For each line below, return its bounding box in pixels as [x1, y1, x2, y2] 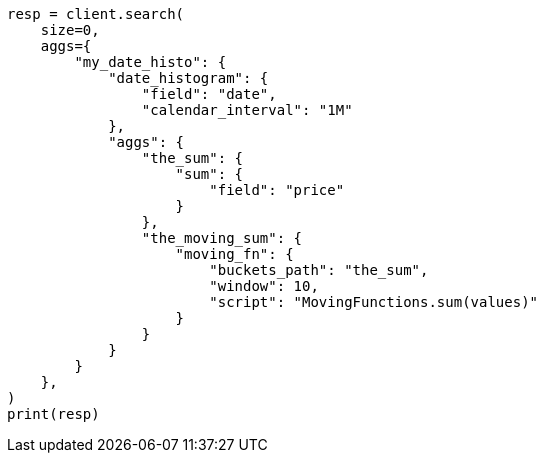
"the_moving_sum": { [141, 230, 303, 246]
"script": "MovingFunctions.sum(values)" [209, 294, 539, 310]
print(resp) [7, 406, 100, 422]
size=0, [40, 22, 100, 38]
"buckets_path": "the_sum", [209, 262, 429, 278]
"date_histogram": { [108, 70, 269, 86]
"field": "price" [209, 182, 345, 198]
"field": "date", [141, 86, 277, 102]
